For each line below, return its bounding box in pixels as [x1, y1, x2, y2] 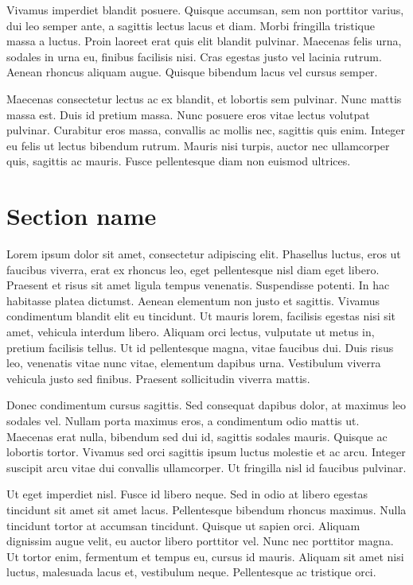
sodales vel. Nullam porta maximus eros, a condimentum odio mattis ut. [6, 413, 360, 428]
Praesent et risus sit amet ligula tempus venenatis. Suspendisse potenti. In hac [6, 277, 390, 293]
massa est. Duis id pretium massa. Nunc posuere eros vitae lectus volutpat [6, 106, 370, 122]
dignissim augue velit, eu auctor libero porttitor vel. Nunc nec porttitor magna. [6, 533, 394, 549]
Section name [6, 200, 157, 232]
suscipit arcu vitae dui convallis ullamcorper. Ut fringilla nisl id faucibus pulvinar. [6, 459, 407, 475]
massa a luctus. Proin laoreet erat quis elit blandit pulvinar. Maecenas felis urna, [6, 33, 402, 49]
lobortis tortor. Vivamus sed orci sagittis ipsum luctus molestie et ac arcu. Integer [6, 444, 406, 460]
